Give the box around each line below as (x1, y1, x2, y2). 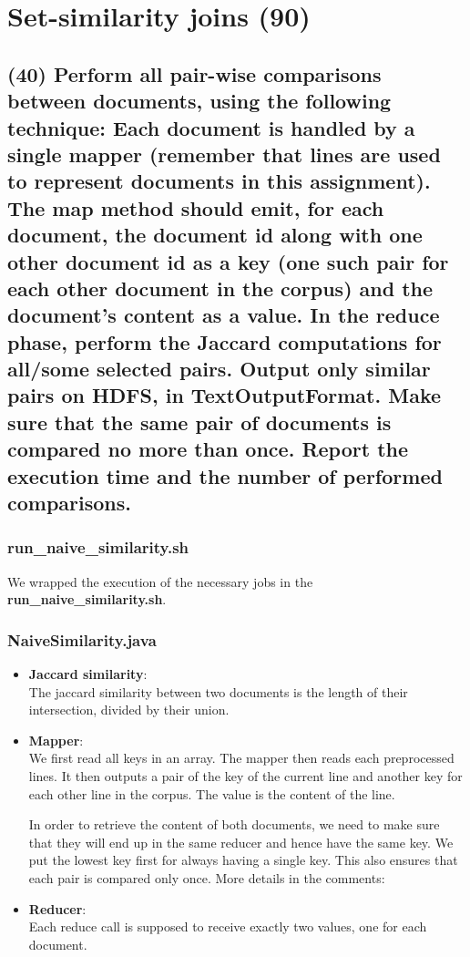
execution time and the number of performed (7, 461, 443, 489)
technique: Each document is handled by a (7, 113, 415, 141)
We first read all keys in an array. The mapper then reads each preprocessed (28, 748, 455, 767)
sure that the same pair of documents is (7, 407, 392, 436)
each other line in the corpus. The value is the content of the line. (28, 784, 395, 803)
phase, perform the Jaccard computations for (7, 327, 442, 355)
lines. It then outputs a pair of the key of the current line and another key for (28, 767, 463, 785)
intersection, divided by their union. (28, 700, 230, 719)
